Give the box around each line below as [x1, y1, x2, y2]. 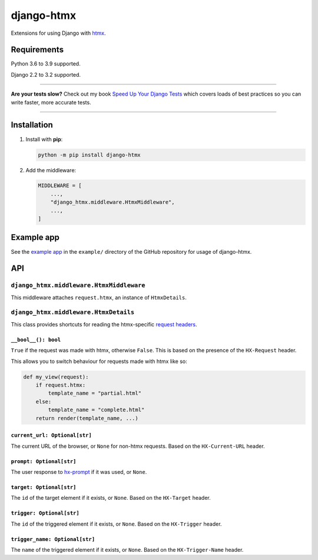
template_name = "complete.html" [48, 407, 145, 413]
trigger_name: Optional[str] [11, 536, 95, 542]
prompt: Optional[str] [11, 458, 77, 464]
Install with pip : [25, 136, 63, 143]
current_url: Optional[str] [11, 432, 92, 439]
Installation [11, 120, 53, 130]
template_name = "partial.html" [48, 390, 141, 397]
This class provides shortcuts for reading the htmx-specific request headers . [11, 320, 197, 328]
